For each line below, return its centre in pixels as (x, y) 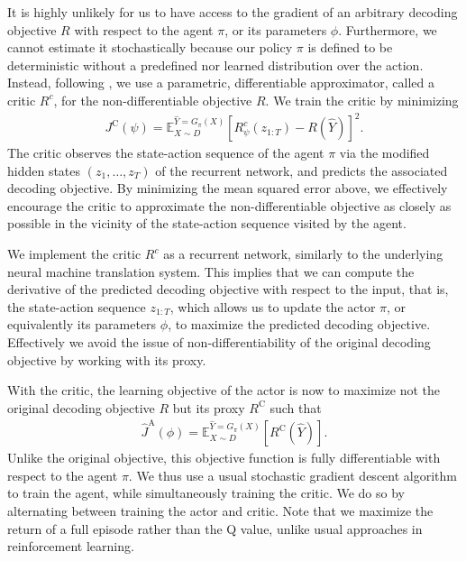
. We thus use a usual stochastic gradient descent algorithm (292, 475)
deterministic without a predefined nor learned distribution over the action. (215, 64)
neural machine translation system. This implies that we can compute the (211, 271)
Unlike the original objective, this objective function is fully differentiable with (224, 458)
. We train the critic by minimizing (362, 100)
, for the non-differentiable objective (153, 100)
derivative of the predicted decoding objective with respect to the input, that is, (228, 289)
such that (296, 407)
